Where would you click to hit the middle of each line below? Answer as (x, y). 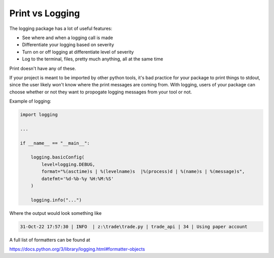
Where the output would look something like (56, 213)
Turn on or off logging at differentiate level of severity (78, 52)
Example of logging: (30, 101)
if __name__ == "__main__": (55, 143)
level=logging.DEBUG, (68, 164)
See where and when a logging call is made (68, 38)
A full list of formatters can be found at (50, 240)
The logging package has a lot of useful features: (61, 28)
